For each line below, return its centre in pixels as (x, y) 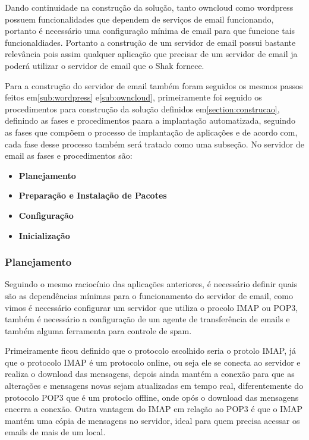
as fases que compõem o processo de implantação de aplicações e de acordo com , (151, 132)
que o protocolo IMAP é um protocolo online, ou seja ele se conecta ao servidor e (153, 362)
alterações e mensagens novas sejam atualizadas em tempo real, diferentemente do (154, 386)
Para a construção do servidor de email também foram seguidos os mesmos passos (154, 85)
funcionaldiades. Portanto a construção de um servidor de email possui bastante (150, 42)
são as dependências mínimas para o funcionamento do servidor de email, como (149, 295)
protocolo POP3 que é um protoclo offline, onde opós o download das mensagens (152, 397)
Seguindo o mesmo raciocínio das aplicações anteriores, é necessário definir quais (151, 284)
